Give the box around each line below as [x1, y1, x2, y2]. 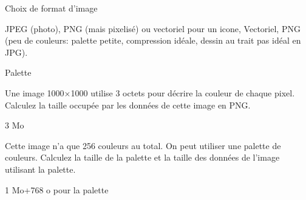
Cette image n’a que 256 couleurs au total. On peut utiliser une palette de [5, 139, 281, 152]
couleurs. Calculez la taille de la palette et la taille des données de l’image [5, 151, 280, 164]
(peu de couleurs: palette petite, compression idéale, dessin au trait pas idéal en [5, 34, 301, 47]
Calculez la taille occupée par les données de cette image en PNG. [5, 98, 251, 111]
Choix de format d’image [5, 2, 98, 14]
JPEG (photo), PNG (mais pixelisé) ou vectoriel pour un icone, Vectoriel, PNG [5, 22, 301, 35]
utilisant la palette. [5, 162, 76, 175]
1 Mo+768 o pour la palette [5, 183, 109, 196]
